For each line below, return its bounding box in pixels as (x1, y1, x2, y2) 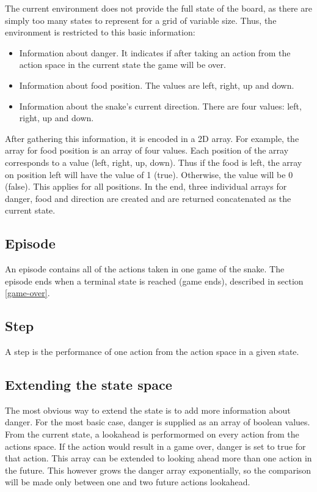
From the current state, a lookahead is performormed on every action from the (5, 428, 299, 441)
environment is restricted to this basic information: (5, 26, 195, 39)
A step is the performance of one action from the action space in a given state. (5, 345, 299, 358)
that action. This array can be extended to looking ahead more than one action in (5, 452, 312, 464)
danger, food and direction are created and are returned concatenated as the (5, 192, 291, 204)
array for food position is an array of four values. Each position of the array (5, 144, 289, 157)
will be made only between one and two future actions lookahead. (5, 475, 250, 488)
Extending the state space (5, 375, 172, 394)
